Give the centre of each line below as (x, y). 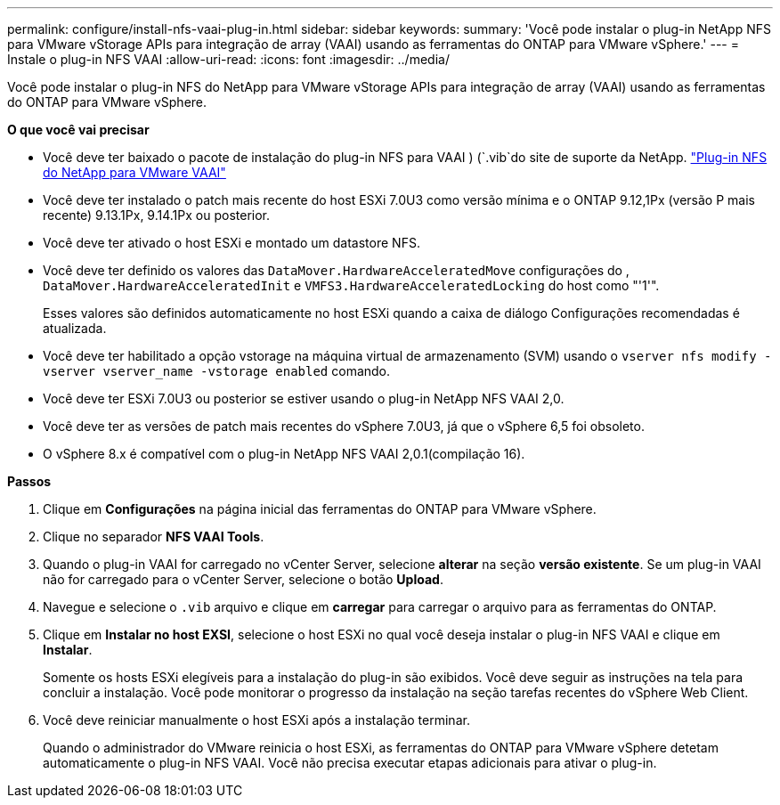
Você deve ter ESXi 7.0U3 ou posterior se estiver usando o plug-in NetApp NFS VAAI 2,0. (304, 398)
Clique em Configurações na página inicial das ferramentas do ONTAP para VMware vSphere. (320, 509)
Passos (29, 481)
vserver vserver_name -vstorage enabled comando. (217, 371)
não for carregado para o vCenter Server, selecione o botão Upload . (243, 579)
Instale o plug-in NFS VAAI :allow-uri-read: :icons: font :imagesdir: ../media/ (228, 59)
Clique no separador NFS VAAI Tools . (154, 537)
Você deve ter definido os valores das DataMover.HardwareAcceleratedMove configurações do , (336, 270)
